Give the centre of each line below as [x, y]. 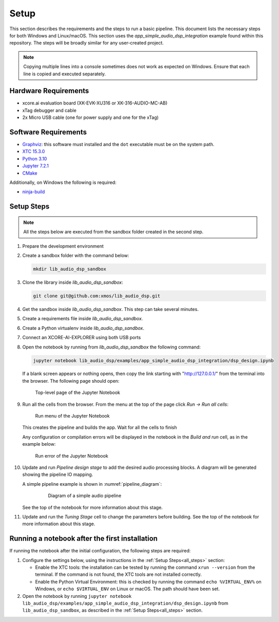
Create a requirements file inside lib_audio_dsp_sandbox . [83, 319]
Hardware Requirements [49, 91]
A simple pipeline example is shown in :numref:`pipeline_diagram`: [92, 484]
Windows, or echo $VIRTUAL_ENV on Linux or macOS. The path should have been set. [127, 589]
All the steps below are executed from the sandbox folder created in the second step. [113, 232]
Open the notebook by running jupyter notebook [77, 596]
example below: [39, 444]
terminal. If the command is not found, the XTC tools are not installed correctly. [118, 574]
